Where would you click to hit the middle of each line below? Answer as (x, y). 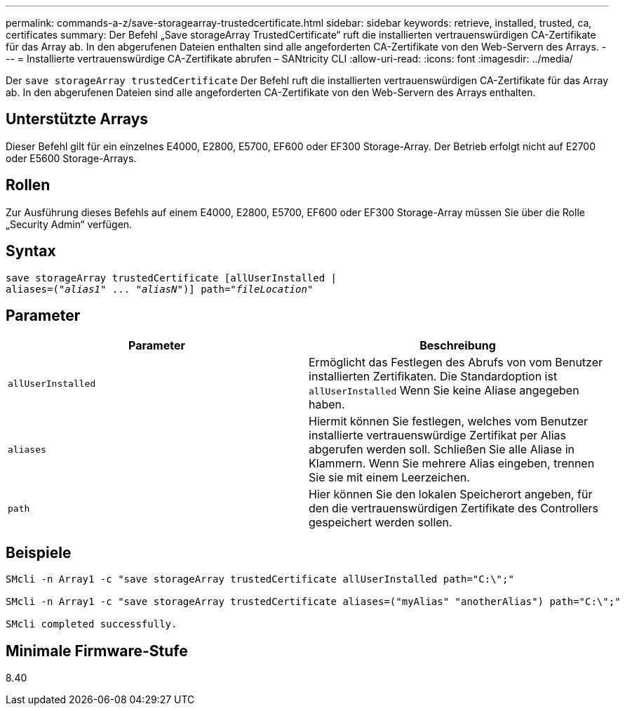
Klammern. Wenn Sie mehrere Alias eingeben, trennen (452, 464)
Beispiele (39, 552)
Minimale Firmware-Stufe (97, 651)
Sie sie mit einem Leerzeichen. (389, 478)
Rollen (28, 185)
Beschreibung (458, 346)
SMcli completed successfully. (92, 624)
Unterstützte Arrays (77, 119)
